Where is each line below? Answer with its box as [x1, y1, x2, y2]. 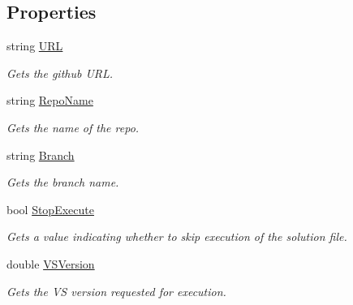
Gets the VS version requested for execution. [6, 282, 226, 299]
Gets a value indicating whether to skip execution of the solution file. [6, 228, 347, 245]
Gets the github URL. [6, 64, 114, 81]
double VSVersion [6, 255, 95, 272]
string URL [6, 37, 63, 54]
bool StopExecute [6, 200, 94, 217]
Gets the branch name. [6, 174, 119, 191]
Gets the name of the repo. [6, 118, 140, 135]
